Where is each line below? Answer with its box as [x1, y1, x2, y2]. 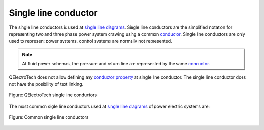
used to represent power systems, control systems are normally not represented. [9, 38, 172, 44]
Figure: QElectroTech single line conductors [9, 92, 97, 98]
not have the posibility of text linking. [9, 81, 84, 87]
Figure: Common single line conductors [9, 114, 88, 120]
